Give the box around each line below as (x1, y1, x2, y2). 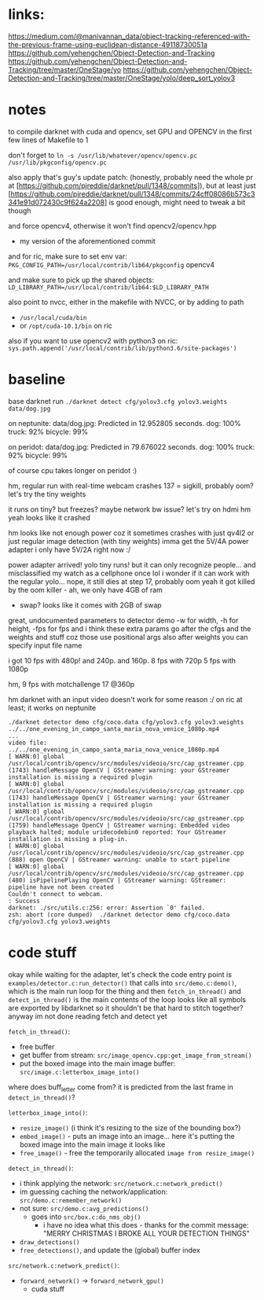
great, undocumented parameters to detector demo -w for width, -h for (8, 615, 239, 625)
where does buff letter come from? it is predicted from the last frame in (8, 1082, 233, 1093)
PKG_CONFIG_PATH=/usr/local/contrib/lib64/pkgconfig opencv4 (8, 259, 214, 269)
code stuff (8, 944, 77, 961)
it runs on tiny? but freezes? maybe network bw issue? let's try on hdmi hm (8, 505, 251, 514)
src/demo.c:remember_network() (19, 1196, 123, 1204)
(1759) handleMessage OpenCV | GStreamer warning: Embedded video (8, 821, 230, 829)
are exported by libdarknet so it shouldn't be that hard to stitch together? (8, 1003, 244, 1012)
